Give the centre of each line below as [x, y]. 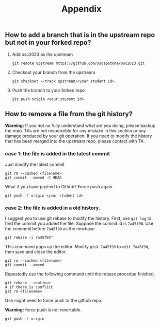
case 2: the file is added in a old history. [53, 208]
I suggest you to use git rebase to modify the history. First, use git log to [78, 218]
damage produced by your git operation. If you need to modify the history [79, 136]
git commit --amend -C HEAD [33, 178]
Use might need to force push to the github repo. [54, 301]
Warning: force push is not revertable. [43, 310]
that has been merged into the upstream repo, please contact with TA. [75, 141]
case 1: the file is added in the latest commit [57, 154]
